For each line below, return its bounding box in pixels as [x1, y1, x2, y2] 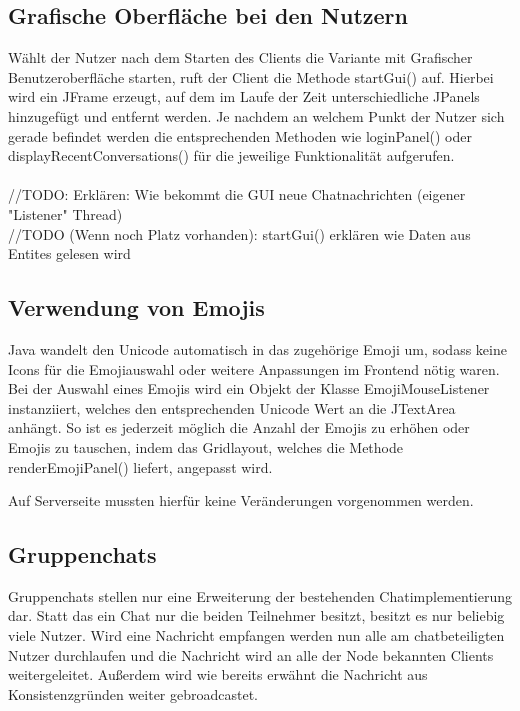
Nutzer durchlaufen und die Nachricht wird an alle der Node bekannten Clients [8, 644, 494, 665]
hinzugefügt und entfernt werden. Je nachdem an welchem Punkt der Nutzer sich [8, 105, 505, 126]
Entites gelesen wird [8, 243, 131, 264]
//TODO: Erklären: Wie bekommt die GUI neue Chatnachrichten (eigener [8, 184, 466, 205]
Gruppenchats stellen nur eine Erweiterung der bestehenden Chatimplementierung [8, 585, 513, 606]
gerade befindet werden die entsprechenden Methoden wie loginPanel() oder [8, 125, 473, 146]
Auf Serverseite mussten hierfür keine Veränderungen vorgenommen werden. [8, 490, 474, 511]
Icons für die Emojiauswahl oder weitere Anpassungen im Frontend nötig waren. [8, 358, 500, 379]
